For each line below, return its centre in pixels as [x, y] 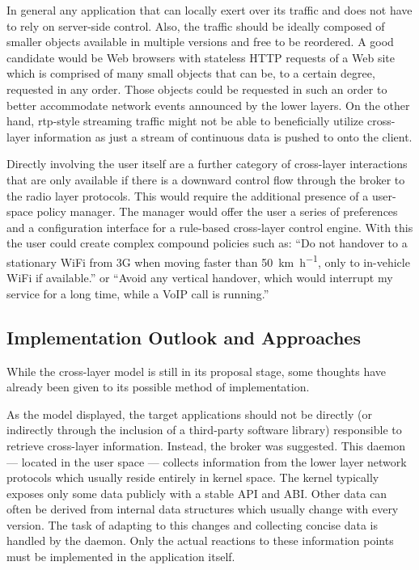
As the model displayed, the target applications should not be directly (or [189, 414]
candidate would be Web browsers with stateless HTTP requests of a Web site [201, 57]
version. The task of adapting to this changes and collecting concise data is [192, 524]
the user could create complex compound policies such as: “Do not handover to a [207, 243]
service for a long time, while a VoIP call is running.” [138, 293]
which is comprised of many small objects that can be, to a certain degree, [191, 73]
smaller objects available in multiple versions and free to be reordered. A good [200, 42]
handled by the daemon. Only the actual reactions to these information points [200, 540]
